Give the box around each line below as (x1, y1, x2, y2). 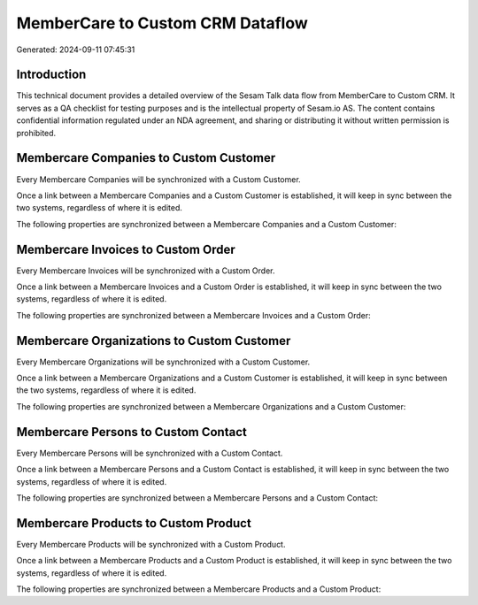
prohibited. (16, 127, 57, 138)
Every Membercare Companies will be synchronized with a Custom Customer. (16, 173, 301, 185)
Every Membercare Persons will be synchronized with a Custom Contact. (16, 448, 283, 458)
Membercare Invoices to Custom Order (16, 241, 236, 257)
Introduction (16, 67, 87, 82)
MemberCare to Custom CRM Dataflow (16, 13, 309, 33)
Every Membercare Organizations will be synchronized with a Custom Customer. (16, 356, 311, 367)
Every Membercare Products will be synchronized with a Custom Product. (16, 539, 286, 549)
